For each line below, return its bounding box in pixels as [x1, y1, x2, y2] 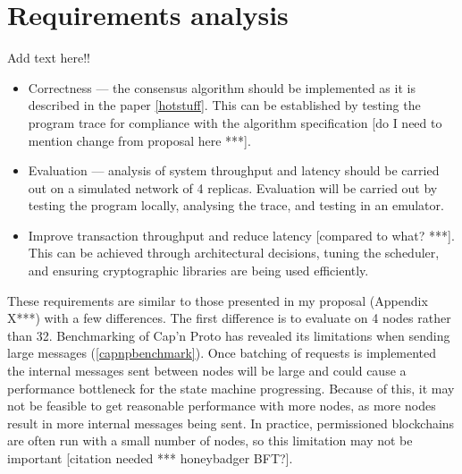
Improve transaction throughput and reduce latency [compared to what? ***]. [28, 225, 455, 244]
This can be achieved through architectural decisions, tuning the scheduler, [28, 243, 440, 262]
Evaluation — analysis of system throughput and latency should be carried [28, 161, 440, 180]
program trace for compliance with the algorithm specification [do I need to [28, 113, 442, 131]
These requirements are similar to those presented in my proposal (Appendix [7, 291, 428, 309]
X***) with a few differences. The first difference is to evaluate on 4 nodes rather [7, 309, 451, 327]
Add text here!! [7, 48, 90, 67]
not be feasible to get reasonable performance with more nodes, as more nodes [7, 396, 436, 415]
